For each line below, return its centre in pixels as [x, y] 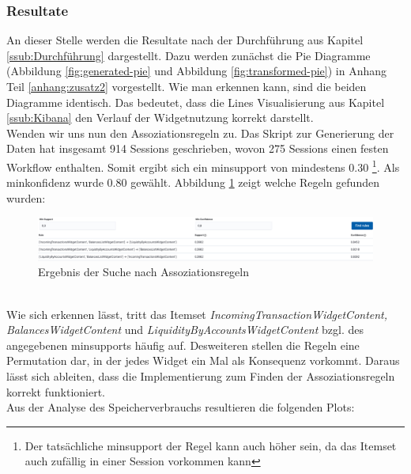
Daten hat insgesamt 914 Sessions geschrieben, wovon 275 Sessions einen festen [198, 148]
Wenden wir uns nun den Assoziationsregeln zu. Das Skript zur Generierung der [200, 133]
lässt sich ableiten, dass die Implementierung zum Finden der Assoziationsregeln [201, 376]
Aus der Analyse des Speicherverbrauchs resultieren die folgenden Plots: [181, 407]
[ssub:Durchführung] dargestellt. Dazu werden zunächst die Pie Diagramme [189, 55]
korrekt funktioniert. [56, 391]
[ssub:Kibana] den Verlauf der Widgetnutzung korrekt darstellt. [160, 118]
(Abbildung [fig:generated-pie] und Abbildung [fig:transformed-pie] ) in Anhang [197, 71]
